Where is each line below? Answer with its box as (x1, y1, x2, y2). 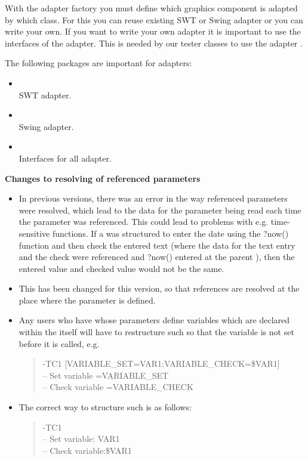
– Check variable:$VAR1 (42, 444, 132, 456)
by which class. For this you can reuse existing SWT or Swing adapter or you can (5, 13, 303, 26)
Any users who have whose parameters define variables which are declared (19, 314, 290, 326)
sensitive (19, 227, 50, 239)
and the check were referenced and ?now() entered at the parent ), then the (19, 250, 295, 263)
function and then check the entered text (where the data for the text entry (19, 239, 295, 251)
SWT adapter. (19, 88, 72, 101)
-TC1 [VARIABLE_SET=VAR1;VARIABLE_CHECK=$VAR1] (42, 357, 280, 370)
